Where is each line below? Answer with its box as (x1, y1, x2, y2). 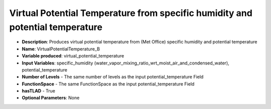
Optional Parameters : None (22, 95, 80, 101)
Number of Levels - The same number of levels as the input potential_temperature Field (22, 74, 204, 80)
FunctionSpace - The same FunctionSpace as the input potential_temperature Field (22, 80, 195, 87)
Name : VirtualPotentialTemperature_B (22, 45, 100, 52)
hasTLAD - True (22, 88, 55, 94)
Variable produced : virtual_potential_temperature (22, 53, 124, 59)
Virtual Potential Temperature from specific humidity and (9, 7, 253, 18)
